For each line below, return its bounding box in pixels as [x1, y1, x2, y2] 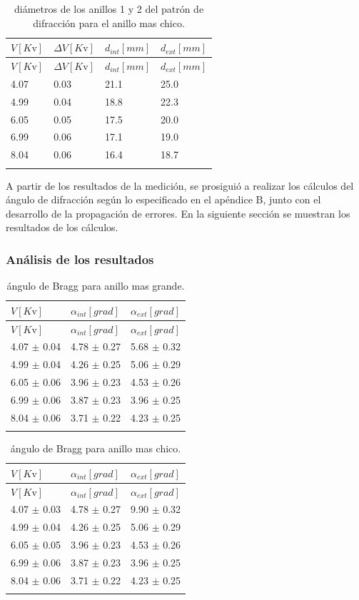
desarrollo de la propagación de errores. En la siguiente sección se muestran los [6, 205, 350, 220]
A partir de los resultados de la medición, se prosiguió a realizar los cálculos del [6, 178, 354, 193]
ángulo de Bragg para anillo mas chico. [10, 441, 181, 456]
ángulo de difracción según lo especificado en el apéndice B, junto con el [6, 192, 321, 207]
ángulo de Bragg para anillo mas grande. [6, 278, 185, 293]
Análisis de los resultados [6, 250, 154, 268]
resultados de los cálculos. [6, 220, 118, 235]
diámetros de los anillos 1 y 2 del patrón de [14, 1, 204, 16]
